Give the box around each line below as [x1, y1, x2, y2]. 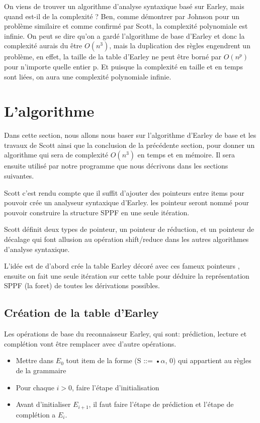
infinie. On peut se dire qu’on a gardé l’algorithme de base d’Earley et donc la [4, 30, 245, 41]
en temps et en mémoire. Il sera [137, 149, 235, 160]
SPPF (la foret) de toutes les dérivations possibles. [4, 280, 160, 291]
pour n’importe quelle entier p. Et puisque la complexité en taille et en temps [4, 61, 243, 71]
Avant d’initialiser [16, 399, 71, 409]
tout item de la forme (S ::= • [66, 355, 161, 366]
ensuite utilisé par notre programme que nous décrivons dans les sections [4, 160, 228, 171]
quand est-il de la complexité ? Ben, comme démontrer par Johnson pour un [4, 11, 240, 21]
